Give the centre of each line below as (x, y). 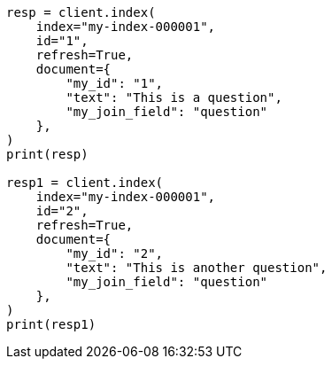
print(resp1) (51, 324)
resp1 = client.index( (85, 183)
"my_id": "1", (115, 83)
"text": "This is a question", (174, 97)
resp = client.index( (81, 12)
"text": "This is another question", (197, 268)
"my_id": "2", (115, 253)
